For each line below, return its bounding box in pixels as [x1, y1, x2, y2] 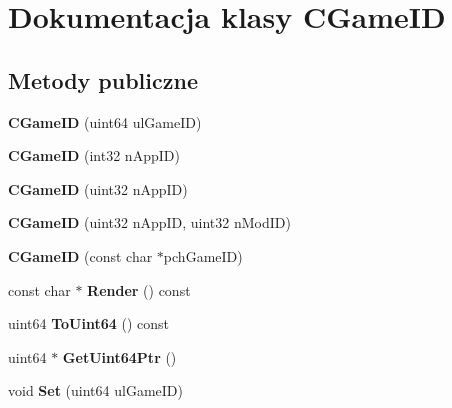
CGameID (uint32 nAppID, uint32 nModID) [8, 212, 291, 233]
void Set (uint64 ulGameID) [8, 380, 183, 401]
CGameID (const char [8, 245, 153, 266]
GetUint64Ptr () [62, 346, 177, 367]
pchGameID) [163, 245, 243, 266]
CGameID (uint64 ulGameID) [8, 111, 202, 132]
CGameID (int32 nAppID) [8, 145, 180, 166]
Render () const [87, 279, 191, 300]
